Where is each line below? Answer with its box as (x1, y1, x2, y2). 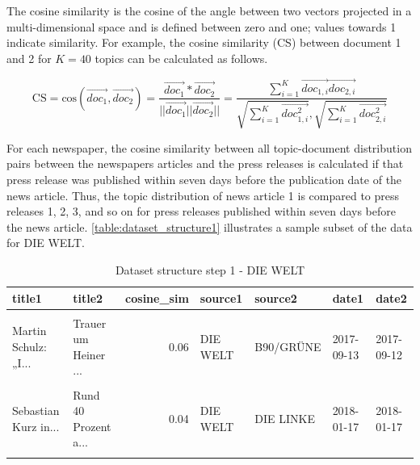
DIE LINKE (254, 409, 315, 426)
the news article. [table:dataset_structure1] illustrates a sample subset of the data (6, 218, 413, 235)
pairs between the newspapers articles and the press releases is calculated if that (6, 155, 404, 172)
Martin (12, 322, 47, 339)
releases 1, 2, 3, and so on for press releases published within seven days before (6, 203, 396, 220)
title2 (73, 289, 103, 306)
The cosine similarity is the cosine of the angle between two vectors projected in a (6, 2, 412, 19)
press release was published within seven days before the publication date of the (6, 171, 402, 187)
